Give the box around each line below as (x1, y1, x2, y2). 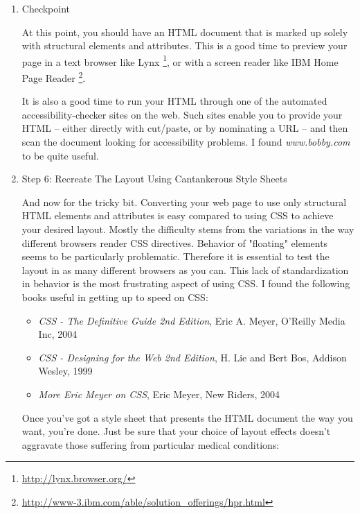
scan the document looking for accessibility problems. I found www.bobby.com (21, 135, 350, 149)
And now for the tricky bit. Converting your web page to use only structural (21, 194, 347, 209)
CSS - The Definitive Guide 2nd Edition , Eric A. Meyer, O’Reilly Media (38, 313, 345, 327)
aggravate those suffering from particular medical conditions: (21, 437, 280, 452)
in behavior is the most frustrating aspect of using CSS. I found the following (21, 276, 350, 291)
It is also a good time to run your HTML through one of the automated (21, 94, 327, 108)
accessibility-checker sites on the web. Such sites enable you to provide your (21, 107, 343, 121)
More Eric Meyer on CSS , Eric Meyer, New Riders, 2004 (38, 386, 280, 401)
